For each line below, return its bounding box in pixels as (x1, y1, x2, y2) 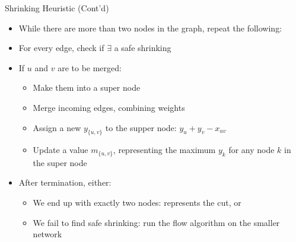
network (33, 228, 62, 240)
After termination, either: (18, 176, 112, 189)
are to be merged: (58, 61, 122, 74)
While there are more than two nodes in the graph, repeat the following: (18, 21, 282, 34)
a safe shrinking (114, 42, 171, 54)
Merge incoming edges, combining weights (33, 101, 185, 113)
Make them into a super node (33, 81, 141, 94)
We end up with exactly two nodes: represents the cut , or (33, 196, 241, 208)
